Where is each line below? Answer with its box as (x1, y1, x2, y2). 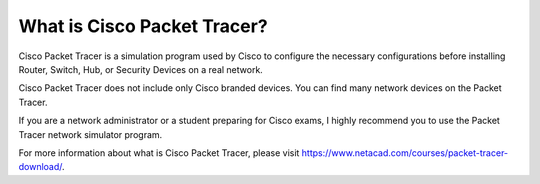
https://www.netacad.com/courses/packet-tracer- (301, 146, 509, 159)
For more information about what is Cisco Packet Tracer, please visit (18, 146, 300, 159)
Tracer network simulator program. (18, 128, 163, 140)
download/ (18, 161, 63, 173)
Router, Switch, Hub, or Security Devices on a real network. (18, 63, 264, 75)
